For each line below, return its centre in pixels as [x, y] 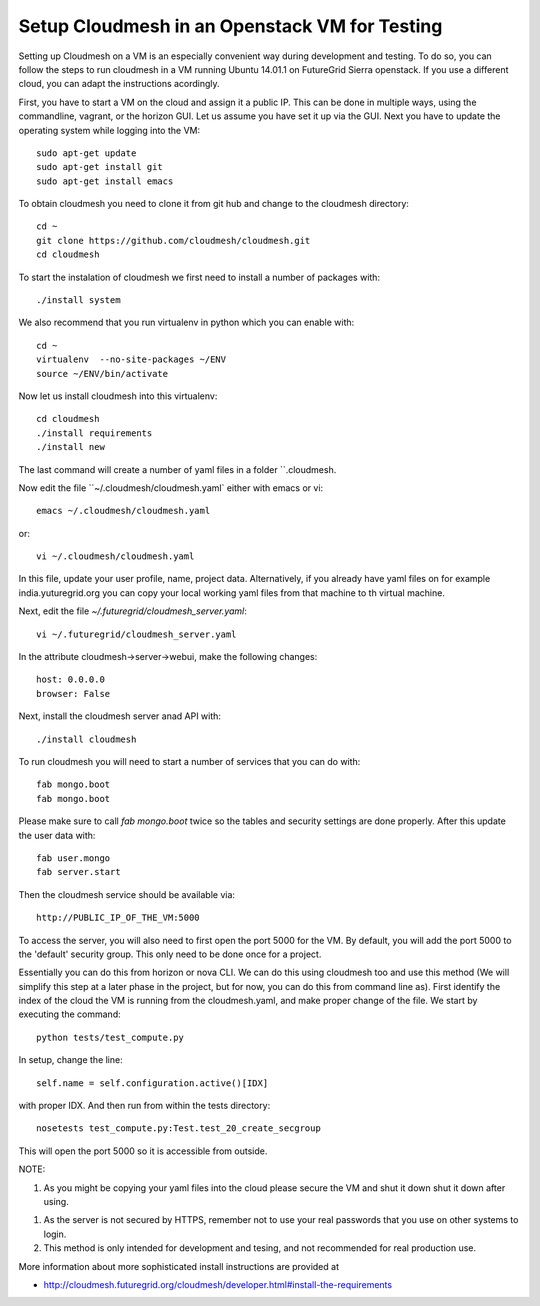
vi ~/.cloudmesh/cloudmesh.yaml [115, 556]
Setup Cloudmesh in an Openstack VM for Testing [230, 26]
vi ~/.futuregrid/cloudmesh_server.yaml [136, 634]
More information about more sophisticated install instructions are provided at [179, 1266]
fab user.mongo [73, 858]
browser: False [73, 693]
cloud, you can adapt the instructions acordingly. [119, 84]
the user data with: [57, 835]
